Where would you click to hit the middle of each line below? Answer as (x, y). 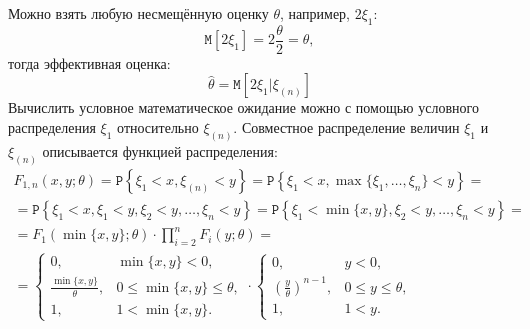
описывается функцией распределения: (160, 150)
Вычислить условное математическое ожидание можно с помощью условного (243, 107)
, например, (314, 13)
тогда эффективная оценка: (89, 62)
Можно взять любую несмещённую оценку (138, 13)
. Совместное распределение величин (346, 127)
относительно (158, 127)
